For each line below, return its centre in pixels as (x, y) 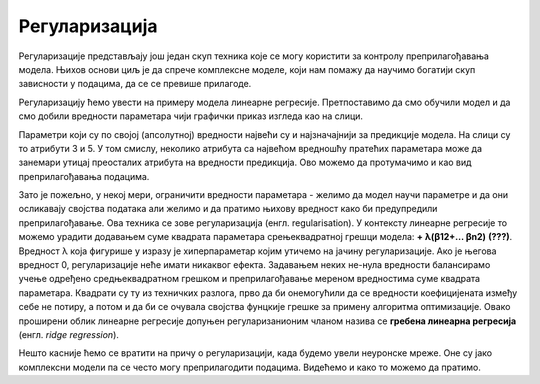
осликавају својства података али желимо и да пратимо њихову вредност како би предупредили (228, 209)
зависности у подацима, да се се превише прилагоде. (135, 84)
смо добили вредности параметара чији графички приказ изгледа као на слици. (191, 116)
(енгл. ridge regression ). (69, 334)
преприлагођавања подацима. (84, 176)
